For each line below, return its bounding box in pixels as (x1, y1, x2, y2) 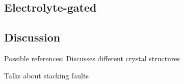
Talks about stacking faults (4, 70, 89, 80)
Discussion (4, 29, 61, 45)
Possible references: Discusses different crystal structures (4, 53, 180, 63)
